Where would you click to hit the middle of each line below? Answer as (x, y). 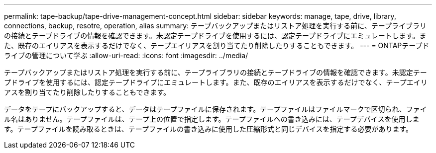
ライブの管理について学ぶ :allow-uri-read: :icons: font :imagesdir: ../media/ (126, 55)
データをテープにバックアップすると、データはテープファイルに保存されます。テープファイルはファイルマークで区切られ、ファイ (216, 109)
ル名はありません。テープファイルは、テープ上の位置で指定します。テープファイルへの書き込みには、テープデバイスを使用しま (212, 119)
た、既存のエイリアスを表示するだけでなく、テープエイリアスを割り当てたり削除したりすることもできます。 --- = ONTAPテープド (217, 45)
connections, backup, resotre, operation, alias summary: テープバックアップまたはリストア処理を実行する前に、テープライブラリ (215, 26)
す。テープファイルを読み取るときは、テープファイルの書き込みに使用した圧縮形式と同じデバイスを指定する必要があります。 (209, 129)
